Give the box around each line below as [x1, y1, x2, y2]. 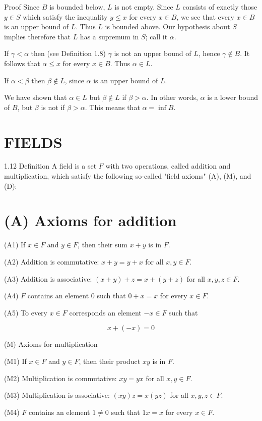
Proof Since [4, 2, 40, 12]
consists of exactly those [182, 2, 257, 12]
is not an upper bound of [114, 48, 191, 59]
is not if [41, 101, 65, 112]
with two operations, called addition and [105, 161, 231, 171]
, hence [198, 48, 220, 59]
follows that [4, 58, 40, 68]
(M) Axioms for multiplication [4, 339, 98, 349]
